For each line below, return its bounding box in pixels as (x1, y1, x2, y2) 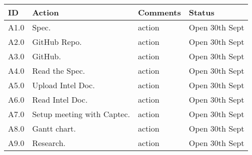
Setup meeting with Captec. (32, 108, 130, 120)
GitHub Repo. (32, 36, 82, 47)
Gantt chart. (32, 123, 76, 134)
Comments (138, 6, 181, 18)
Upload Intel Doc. (32, 79, 95, 91)
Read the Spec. (32, 65, 85, 76)
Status (188, 6, 214, 18)
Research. (32, 137, 66, 149)
